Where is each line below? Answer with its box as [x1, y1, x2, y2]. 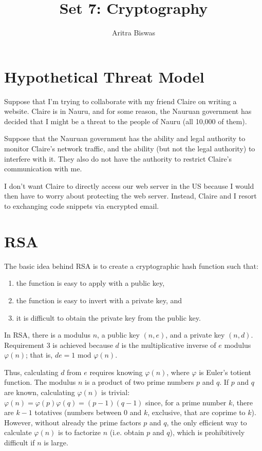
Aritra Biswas [111, 27, 156, 38]
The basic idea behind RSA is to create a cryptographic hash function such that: [4, 260, 258, 271]
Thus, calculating [4, 366, 59, 377]
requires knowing [89, 366, 143, 377]
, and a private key [165, 329, 225, 340]
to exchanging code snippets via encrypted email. [4, 201, 159, 211]
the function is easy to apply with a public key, [16, 278, 165, 288]
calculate [4, 427, 32, 438]
